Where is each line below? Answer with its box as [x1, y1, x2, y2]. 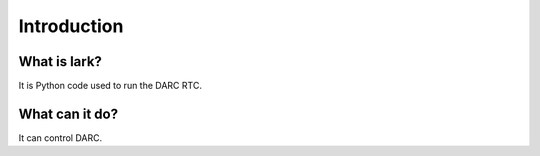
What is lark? [18, 53, 102, 70]
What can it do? [18, 105, 119, 122]
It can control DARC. [18, 131, 103, 144]
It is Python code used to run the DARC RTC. [18, 80, 202, 92]
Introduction [18, 15, 124, 37]
